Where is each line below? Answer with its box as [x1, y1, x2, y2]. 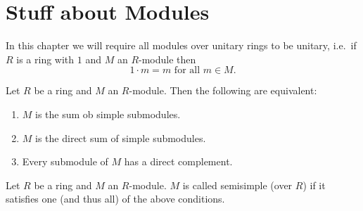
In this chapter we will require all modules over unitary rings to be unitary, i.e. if [6, 38, 357, 53]
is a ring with [16, 51, 75, 66]
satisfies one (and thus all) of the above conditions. [6, 191, 225, 206]
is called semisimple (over [182, 177, 293, 192]
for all [174, 65, 200, 76]
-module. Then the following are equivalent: [129, 83, 317, 98]
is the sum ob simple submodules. [35, 106, 181, 121]
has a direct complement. [124, 154, 233, 169]
